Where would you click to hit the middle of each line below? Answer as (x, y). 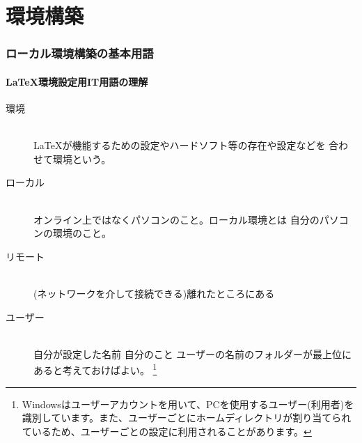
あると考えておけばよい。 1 (95, 369)
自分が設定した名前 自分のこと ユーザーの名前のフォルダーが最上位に (193, 353)
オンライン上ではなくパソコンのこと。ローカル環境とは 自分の (176, 219)
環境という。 (82, 158)
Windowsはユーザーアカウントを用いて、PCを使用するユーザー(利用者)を (188, 404)
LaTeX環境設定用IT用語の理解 (77, 81)
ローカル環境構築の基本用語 (80, 53)
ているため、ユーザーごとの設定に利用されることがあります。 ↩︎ (167, 431)
